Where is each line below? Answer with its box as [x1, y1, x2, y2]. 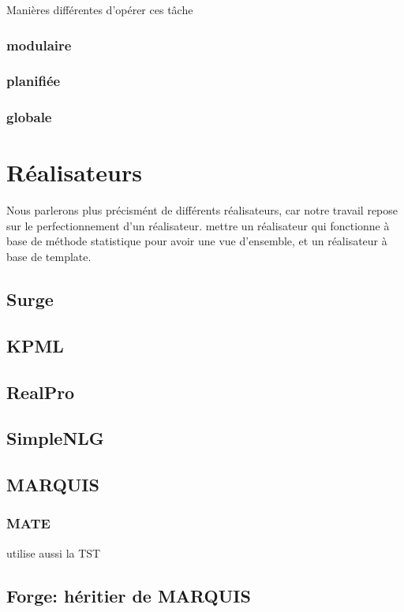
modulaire [6, 35, 72, 54]
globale [6, 107, 52, 127]
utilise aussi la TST [6, 544, 101, 561]
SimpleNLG [6, 426, 104, 450]
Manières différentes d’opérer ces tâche [6, 2, 193, 17]
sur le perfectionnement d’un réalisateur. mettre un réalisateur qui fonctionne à [6, 217, 390, 233]
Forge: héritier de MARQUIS [6, 583, 251, 607]
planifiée [6, 71, 61, 91]
